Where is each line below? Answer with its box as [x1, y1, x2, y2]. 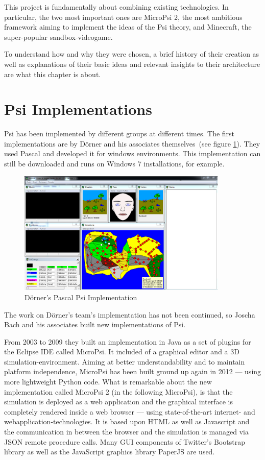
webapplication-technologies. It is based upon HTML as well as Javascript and [4, 416, 250, 427]
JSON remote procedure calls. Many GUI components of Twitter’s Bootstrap [4, 436, 245, 447]
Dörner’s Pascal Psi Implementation [25, 292, 137, 302]
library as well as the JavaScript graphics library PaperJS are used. [4, 446, 215, 457]
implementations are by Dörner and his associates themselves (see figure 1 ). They [4, 138, 260, 149]
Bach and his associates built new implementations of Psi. [4, 319, 186, 330]
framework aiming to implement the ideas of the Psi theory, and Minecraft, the [4, 21, 252, 32]
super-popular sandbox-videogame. [4, 31, 113, 42]
